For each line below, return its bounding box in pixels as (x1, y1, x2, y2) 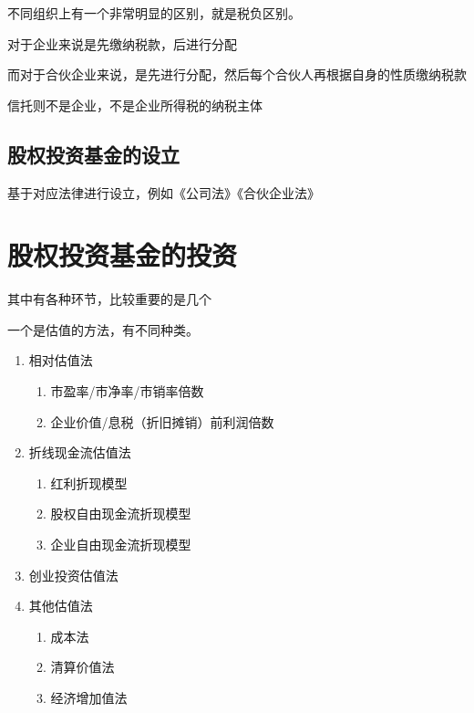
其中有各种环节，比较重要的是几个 (7, 289, 211, 309)
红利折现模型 (50, 473, 128, 492)
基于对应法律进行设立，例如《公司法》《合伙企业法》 (7, 183, 320, 202)
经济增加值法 (50, 688, 128, 708)
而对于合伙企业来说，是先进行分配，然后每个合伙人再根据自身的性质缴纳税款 (7, 65, 467, 84)
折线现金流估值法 (28, 443, 131, 462)
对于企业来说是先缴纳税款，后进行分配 (7, 34, 237, 53)
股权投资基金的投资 (7, 236, 238, 274)
